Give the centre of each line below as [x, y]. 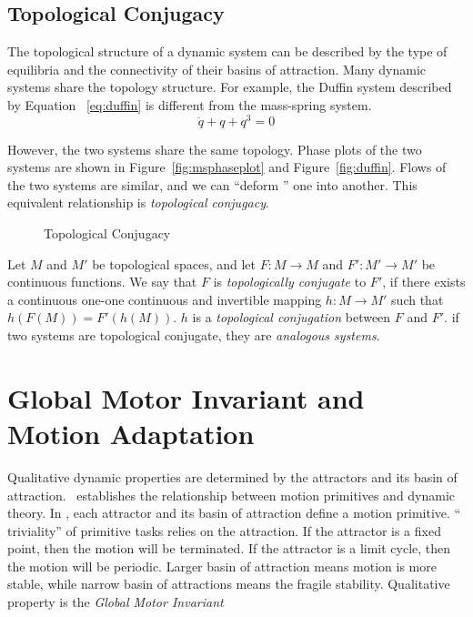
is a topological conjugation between [292, 317]
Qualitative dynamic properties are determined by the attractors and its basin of [232, 476]
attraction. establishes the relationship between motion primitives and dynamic [231, 495]
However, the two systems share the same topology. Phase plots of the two [215, 149]
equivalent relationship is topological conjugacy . [138, 202]
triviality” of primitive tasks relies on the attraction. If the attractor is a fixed [224, 530]
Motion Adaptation [131, 433]
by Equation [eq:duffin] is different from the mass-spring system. [190, 104]
